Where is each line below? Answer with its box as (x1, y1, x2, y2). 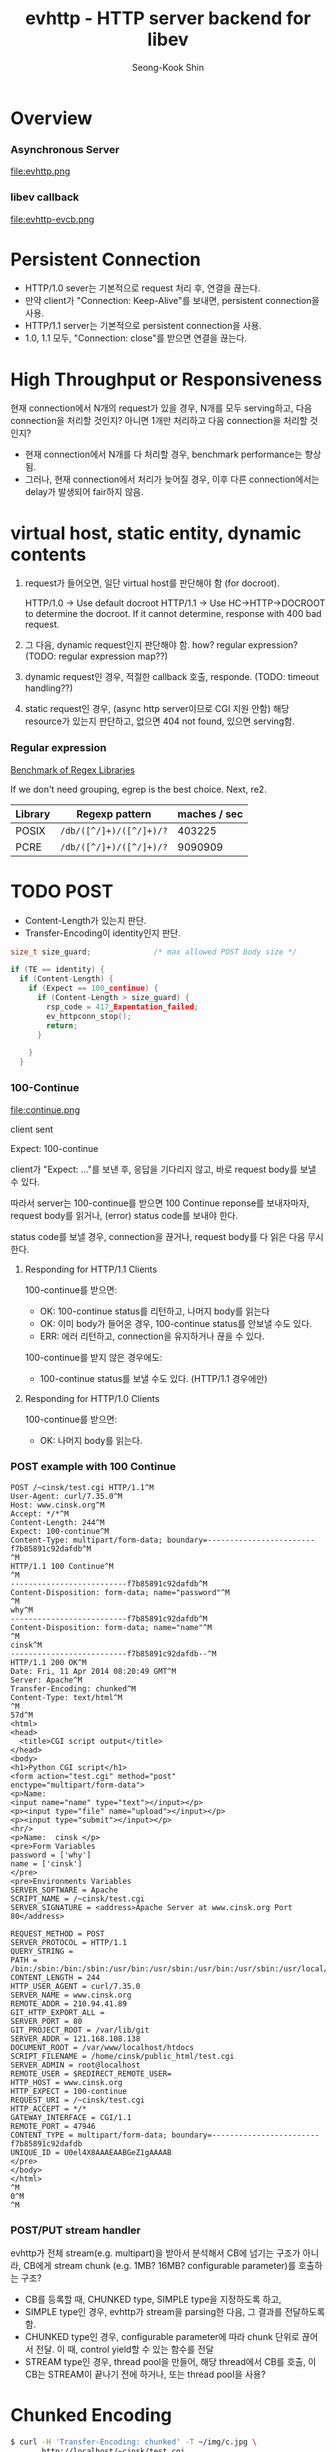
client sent (10, 1123, 54, 1135)
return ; (46, 1020, 78, 1031)
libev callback (10, 190, 80, 204)
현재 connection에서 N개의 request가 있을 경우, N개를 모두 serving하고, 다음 (10, 402, 313, 414)
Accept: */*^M (10, 1508, 70, 1519)
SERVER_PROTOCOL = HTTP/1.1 (10, 1937, 128, 1947)
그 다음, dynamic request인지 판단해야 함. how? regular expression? (24, 639, 298, 651)
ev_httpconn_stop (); (46, 1011, 132, 1021)
